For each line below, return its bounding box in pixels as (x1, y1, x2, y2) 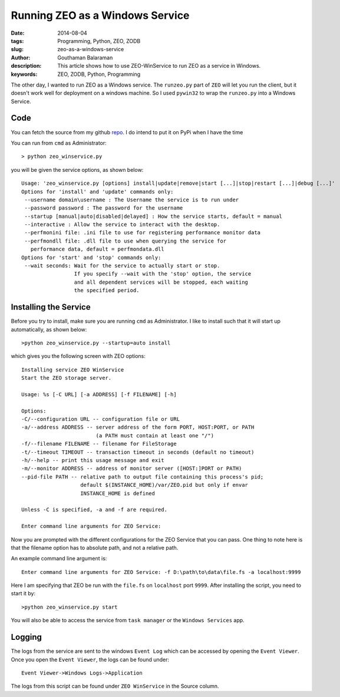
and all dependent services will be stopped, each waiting (74, 278, 249, 286)
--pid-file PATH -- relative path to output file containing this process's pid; (21, 473, 264, 480)
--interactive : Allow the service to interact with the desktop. (24, 221, 220, 228)
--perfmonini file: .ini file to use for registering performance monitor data (24, 230, 261, 236)
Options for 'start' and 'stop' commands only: (21, 254, 161, 261)
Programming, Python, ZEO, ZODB (57, 37, 141, 44)
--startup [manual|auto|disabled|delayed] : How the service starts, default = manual (24, 213, 283, 220)
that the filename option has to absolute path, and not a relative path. (11, 544, 179, 551)
